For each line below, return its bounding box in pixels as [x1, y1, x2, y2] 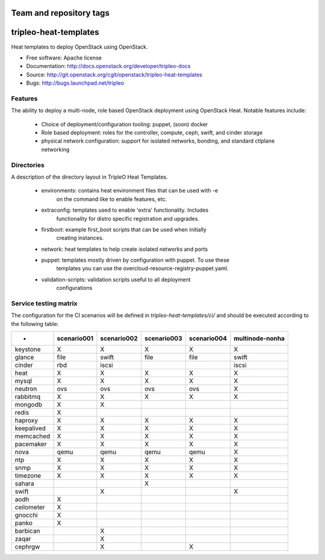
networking [41, 146, 70, 153]
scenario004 [188, 334, 227, 343]
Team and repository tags [11, 8, 110, 18]
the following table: [11, 320, 59, 327]
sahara [14, 479, 34, 488]
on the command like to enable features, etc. [56, 195, 167, 203]
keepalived [14, 424, 46, 432]
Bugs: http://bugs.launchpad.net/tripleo [26, 79, 125, 87]
